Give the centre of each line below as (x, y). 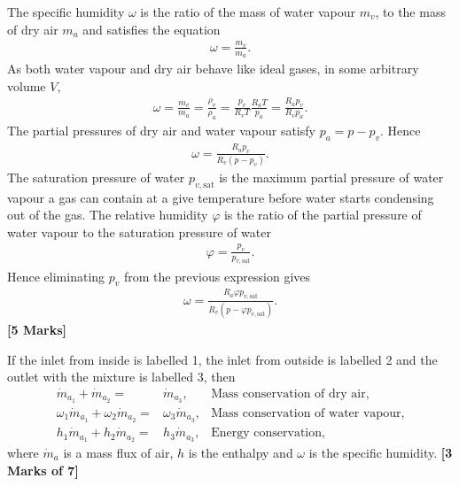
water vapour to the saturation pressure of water (139, 231)
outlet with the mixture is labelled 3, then (121, 377)
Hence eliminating (56, 276)
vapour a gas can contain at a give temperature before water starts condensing (221, 197)
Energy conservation (267, 433)
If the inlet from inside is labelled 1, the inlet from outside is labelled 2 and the (222, 359)
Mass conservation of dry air (288, 393)
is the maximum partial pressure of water (331, 177)
